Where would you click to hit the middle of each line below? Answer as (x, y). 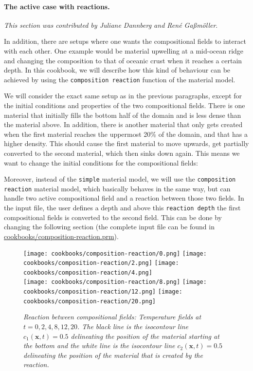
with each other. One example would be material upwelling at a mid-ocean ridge (124, 50)
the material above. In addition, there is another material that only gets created (123, 124)
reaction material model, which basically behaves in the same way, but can (117, 188)
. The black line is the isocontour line (133, 326)
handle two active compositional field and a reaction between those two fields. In (124, 198)
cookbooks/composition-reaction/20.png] (90, 301)
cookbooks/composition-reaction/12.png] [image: (103, 292)
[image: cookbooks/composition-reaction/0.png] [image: (115, 253)
